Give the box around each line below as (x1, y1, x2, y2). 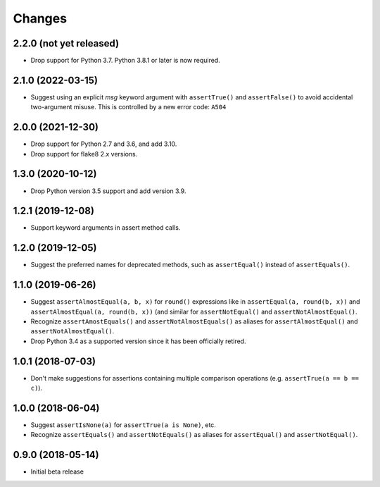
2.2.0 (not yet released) (13, 37, 120, 49)
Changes (13, 11, 67, 26)
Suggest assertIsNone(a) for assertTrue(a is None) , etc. (30, 421, 216, 429)
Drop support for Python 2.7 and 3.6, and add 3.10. (30, 140, 177, 148)
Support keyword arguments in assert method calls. (30, 223, 181, 232)
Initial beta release (30, 467, 84, 476)
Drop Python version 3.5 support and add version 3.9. (30, 187, 186, 195)
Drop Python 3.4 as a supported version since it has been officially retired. (30, 337, 246, 345)
